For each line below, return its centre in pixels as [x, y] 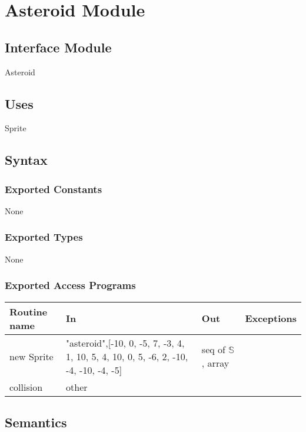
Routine [29, 311]
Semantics [36, 422]
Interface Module [58, 47]
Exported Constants [54, 189]
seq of [213, 350]
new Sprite [31, 356]
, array [215, 363]
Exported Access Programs [70, 285]
